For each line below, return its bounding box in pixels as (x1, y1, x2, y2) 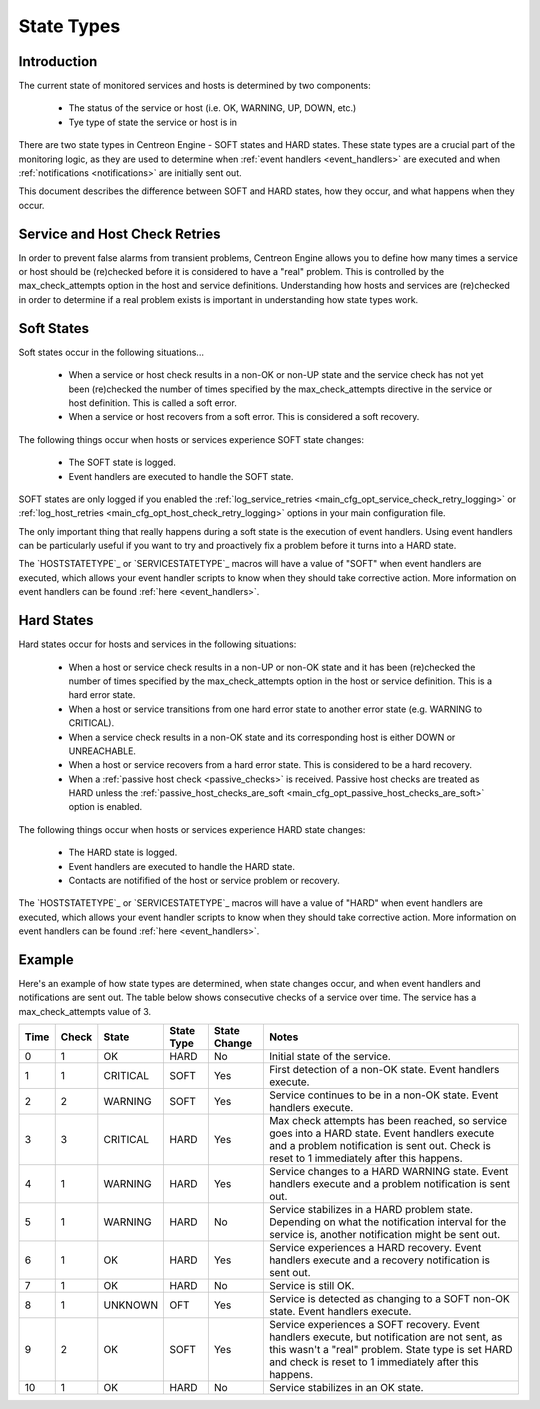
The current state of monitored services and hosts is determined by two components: (18, 80, 372, 92)
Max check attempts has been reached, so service (268, 1114, 508, 1128)
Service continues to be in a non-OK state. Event (268, 1088, 499, 1102)
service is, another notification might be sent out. (268, 1228, 501, 1242)
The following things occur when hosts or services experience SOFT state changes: (18, 433, 365, 445)
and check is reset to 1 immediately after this (268, 1355, 479, 1369)
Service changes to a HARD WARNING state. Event (268, 1165, 509, 1179)
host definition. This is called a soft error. (68, 396, 237, 409)
